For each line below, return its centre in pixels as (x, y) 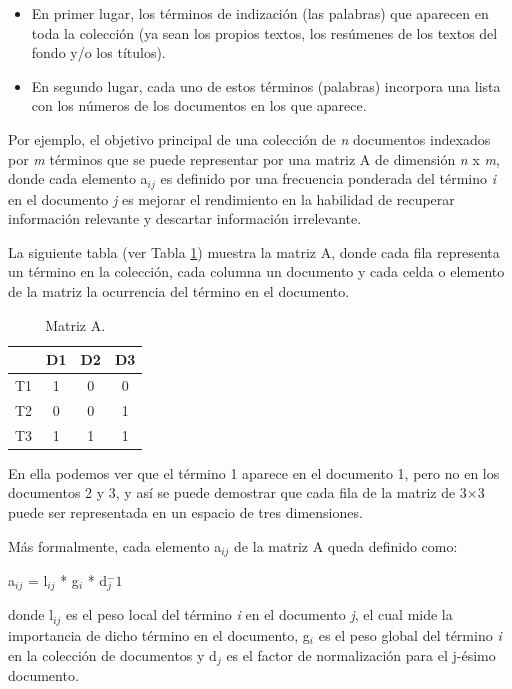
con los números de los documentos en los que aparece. (199, 105)
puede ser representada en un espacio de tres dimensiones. (185, 511)
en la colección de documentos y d (112, 654)
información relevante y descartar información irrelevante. (185, 218)
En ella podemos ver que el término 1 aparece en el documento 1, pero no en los (254, 472)
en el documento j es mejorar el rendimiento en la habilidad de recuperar (231, 198)
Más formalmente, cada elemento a (115, 545)
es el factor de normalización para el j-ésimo (361, 654)
